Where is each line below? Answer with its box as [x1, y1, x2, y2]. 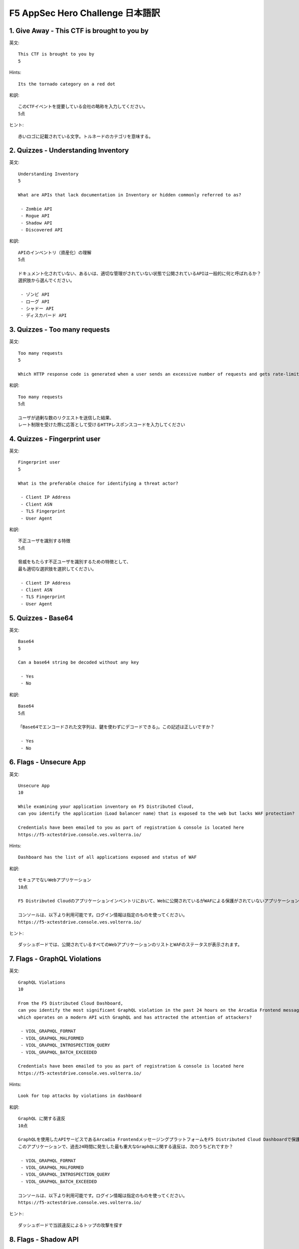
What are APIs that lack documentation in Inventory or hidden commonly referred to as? [18, 192, 242, 198]
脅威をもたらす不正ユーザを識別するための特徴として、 [18, 559, 132, 565]
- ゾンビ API [20, 292, 50, 297]
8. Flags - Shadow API [9, 1235, 79, 1244]
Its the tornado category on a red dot [18, 81, 116, 87]
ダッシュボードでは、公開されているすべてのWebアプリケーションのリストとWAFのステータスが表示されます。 [18, 942, 242, 948]
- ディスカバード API [20, 313, 67, 318]
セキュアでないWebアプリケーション [18, 877, 92, 883]
